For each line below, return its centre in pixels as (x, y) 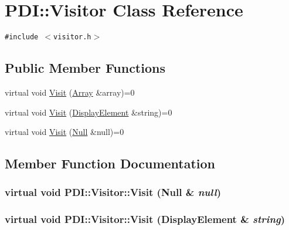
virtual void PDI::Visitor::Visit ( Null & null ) (113, 192)
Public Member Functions (85, 68)
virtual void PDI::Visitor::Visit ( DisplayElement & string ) (145, 219)
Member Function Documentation (110, 163)
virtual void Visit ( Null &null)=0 (64, 132)
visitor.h (72, 37)
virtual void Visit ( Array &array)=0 (70, 92)
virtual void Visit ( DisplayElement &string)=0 (89, 112)
